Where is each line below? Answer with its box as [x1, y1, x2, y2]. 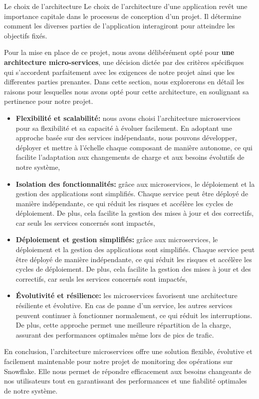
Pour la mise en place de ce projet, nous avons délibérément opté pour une [4, 47, 235, 57]
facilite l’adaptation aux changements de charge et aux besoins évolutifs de [15, 152, 245, 162]
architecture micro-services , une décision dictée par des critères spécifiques [4, 56, 244, 67]
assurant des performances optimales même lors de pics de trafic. [15, 329, 214, 340]
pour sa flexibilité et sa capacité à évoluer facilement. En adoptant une [15, 122, 233, 133]
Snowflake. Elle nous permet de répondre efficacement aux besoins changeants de [4, 366, 252, 376]
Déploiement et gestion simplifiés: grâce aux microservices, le [15, 234, 218, 245]
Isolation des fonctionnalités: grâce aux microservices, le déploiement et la [15, 178, 255, 189]
